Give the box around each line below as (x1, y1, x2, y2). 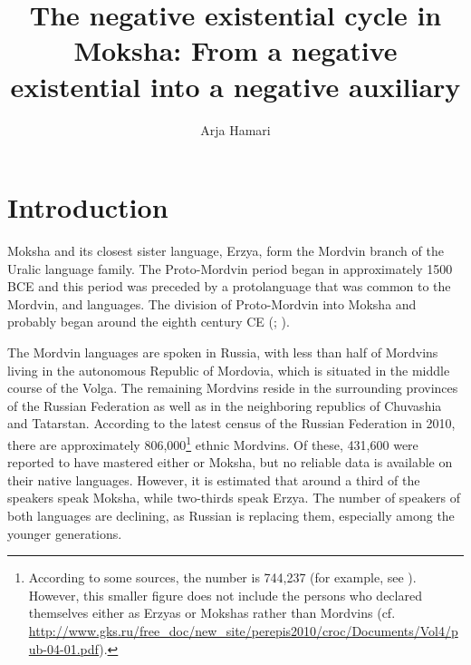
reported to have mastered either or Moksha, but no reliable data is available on (7, 453, 453, 472)
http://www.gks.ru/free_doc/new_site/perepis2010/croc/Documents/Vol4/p (28, 621, 458, 640)
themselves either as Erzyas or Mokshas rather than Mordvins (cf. (28, 603, 396, 622)
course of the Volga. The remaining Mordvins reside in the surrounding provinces (7, 378, 458, 397)
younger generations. (7, 523, 122, 543)
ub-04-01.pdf (28, 639, 100, 658)
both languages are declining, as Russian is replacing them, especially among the (7, 506, 455, 524)
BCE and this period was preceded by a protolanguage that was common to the (7, 277, 451, 296)
